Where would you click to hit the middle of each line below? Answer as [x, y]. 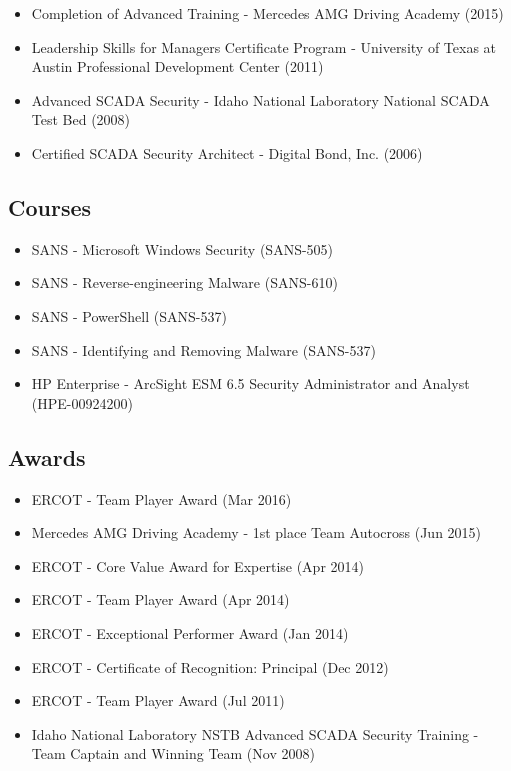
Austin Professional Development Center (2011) [177, 66]
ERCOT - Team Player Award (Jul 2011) [158, 700]
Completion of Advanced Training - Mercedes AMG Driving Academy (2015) [267, 13]
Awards [47, 456]
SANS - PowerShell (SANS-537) [129, 315]
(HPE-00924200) [82, 402]
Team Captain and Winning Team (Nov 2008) [173, 753]
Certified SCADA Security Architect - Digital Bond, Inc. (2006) [227, 152]
